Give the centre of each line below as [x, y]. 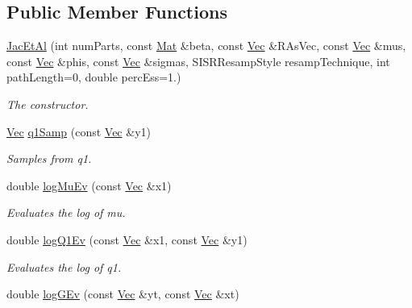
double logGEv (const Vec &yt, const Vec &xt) [123, 294]
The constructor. [48, 104]
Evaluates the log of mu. [66, 212]
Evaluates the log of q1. [64, 266]
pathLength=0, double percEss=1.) [94, 77]
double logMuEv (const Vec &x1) [89, 185]
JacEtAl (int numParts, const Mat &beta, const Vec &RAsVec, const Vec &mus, [206, 46]
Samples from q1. [49, 158]
